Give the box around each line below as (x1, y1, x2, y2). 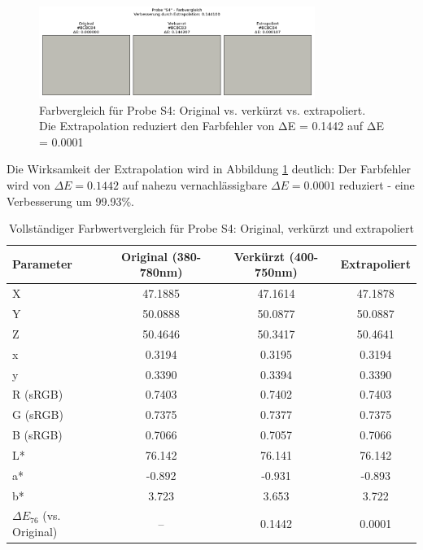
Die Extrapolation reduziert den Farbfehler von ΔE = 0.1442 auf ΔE (39, 117, 384, 134)
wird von (7, 176, 50, 193)
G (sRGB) (12, 406, 63, 423)
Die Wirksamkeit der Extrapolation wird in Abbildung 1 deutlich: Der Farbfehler (7, 160, 412, 177)
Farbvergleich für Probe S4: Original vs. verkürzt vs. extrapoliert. (39, 101, 366, 118)
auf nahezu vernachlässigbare (122, 176, 268, 193)
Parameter (12, 255, 72, 273)
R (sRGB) (12, 386, 63, 403)
